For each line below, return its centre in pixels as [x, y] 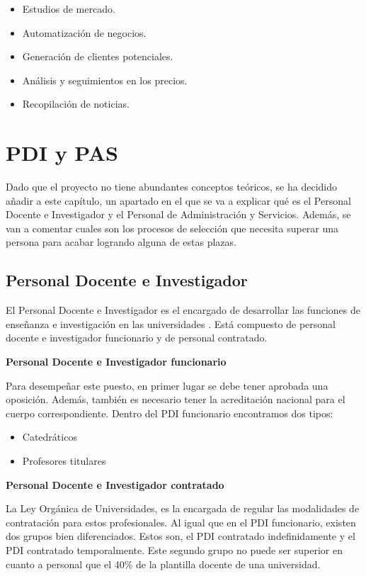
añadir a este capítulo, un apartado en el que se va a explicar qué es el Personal [178, 200]
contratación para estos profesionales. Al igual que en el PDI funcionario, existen [181, 522]
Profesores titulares [64, 461]
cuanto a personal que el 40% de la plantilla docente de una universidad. [163, 564]
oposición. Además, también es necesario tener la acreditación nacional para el [176, 399]
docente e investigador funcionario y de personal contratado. [137, 338]
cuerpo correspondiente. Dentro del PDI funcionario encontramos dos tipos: [170, 413]
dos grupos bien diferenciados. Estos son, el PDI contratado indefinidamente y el [181, 536]
